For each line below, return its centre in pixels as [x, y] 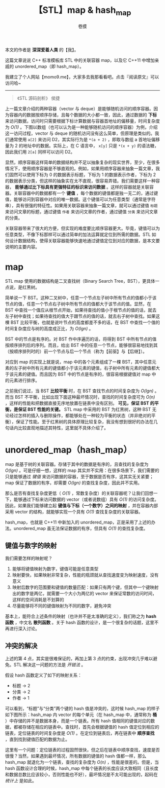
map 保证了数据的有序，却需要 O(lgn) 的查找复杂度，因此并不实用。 [74, 483]
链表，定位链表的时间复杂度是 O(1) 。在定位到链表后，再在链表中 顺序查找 [80, 733]
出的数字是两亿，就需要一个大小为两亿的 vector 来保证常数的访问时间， [84, 594]
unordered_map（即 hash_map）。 [49, 66]
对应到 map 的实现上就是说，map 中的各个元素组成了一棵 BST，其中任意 [79, 362]
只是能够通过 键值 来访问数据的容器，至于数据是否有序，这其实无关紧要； [79, 477]
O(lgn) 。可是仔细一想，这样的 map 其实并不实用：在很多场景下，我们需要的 [82, 470]
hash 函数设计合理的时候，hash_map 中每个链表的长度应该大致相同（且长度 [82, 768]
